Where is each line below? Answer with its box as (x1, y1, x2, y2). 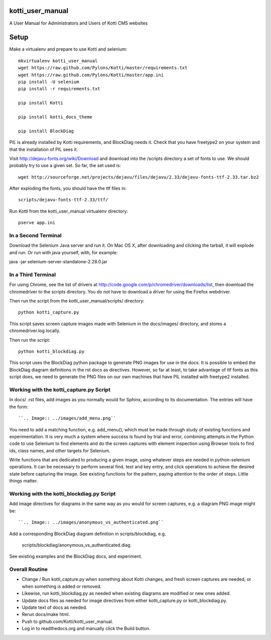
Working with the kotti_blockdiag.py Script (9, 491, 116, 498)
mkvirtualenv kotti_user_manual (18, 58, 98, 64)
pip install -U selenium (18, 79, 79, 85)
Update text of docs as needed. (22, 604, 87, 610)
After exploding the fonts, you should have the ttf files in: (9, 186, 127, 192)
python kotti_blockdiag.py (18, 349, 85, 355)
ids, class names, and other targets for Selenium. (9, 447, 110, 453)
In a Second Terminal (9, 232, 62, 239)
